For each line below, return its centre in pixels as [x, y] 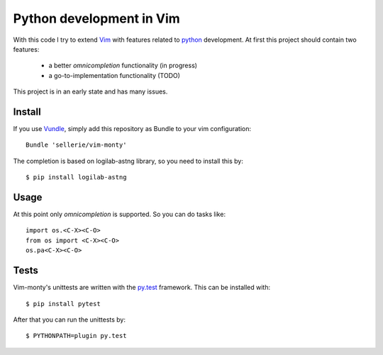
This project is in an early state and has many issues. [90, 91]
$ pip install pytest [63, 304]
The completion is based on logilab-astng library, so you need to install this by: [128, 161]
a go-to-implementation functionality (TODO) [115, 75]
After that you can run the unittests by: [70, 320]
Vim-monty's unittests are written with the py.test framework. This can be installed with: [142, 288]
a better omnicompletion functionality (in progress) [123, 66]
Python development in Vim [96, 18]
